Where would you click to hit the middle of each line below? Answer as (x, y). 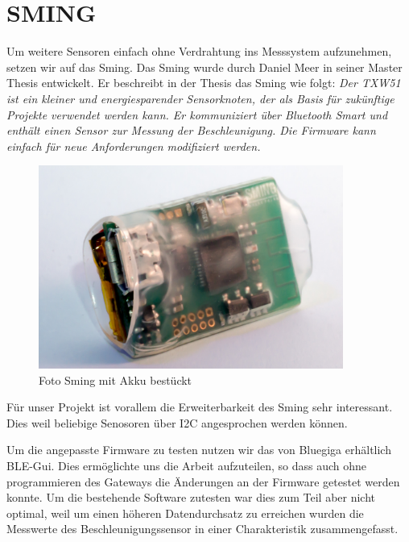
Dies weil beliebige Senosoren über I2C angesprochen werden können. (177, 422)
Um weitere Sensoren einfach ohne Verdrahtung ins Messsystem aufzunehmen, (199, 51)
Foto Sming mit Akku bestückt (116, 379)
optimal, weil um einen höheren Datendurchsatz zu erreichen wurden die (185, 513)
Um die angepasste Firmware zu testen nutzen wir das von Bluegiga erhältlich (199, 450)
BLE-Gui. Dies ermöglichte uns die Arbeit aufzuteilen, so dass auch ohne (186, 465)
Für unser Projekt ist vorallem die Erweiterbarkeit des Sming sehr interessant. (200, 407)
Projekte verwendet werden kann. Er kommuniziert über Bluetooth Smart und (197, 114)
